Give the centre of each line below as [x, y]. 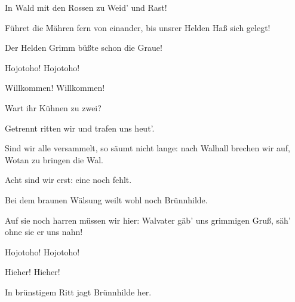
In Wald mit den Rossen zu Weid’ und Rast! [86, 7]
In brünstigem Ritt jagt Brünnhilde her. [78, 292]
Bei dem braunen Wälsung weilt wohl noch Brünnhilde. [106, 199]
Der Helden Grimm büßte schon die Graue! [84, 48]
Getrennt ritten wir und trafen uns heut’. [80, 128]
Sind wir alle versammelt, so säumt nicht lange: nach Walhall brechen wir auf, [147, 148]
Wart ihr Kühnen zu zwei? [53, 107]
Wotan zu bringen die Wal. [54, 159]
